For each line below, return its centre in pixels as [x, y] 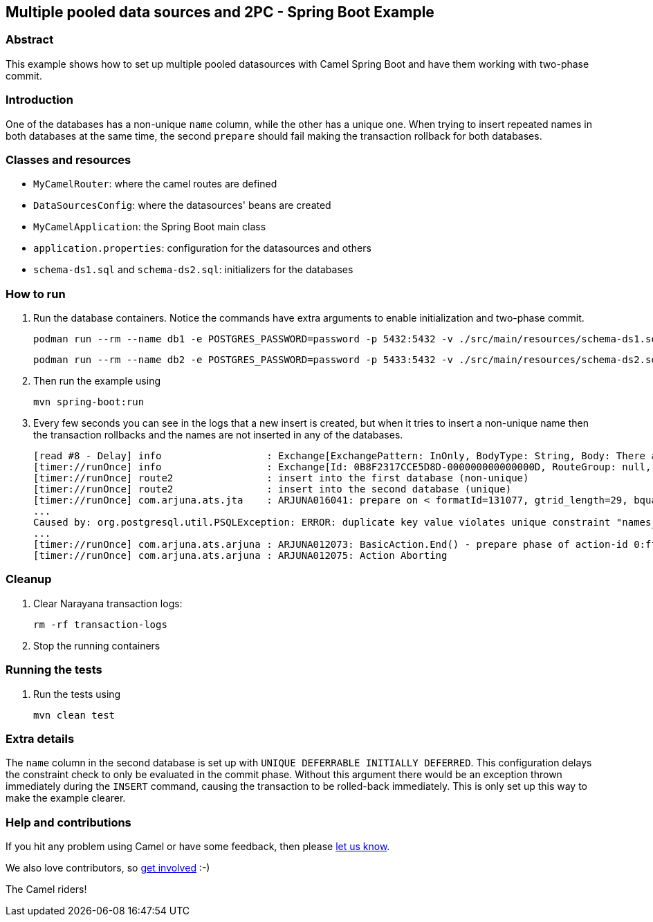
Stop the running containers [97, 645]
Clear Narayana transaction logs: [108, 603]
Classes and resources [68, 159]
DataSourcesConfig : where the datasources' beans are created [182, 205]
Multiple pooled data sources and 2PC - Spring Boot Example [220, 12]
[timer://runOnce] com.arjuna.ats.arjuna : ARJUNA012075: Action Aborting [240, 556]
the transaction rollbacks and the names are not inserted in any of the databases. [218, 435]
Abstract [30, 40]
